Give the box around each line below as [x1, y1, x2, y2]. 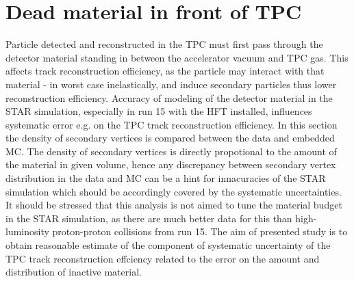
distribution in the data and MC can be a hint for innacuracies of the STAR [5, 171, 326, 185]
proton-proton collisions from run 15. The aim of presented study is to [52, 224, 348, 239]
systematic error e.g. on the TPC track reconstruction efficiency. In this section [5, 117, 338, 131]
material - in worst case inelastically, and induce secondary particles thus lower [5, 77, 337, 91]
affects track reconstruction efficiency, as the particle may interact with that [5, 64, 325, 78]
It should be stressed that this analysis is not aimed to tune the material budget [5, 198, 342, 212]
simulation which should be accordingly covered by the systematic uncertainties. [5, 184, 342, 198]
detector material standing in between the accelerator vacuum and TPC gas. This [5, 50, 349, 64]
